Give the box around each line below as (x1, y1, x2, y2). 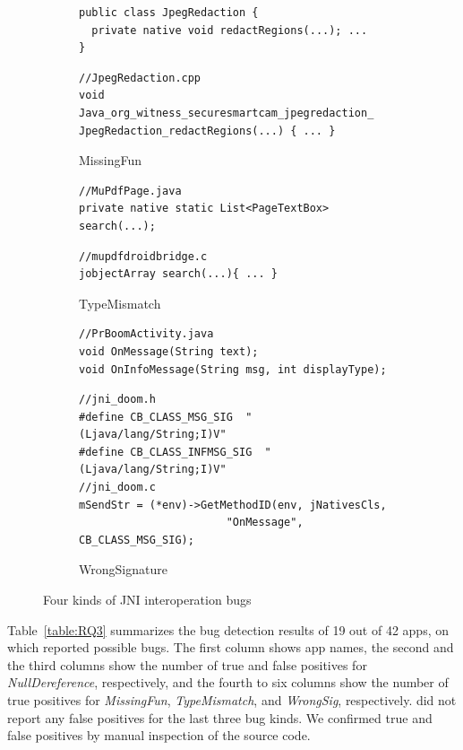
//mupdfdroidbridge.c (79, 249, 208, 263)
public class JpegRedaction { (79, 6, 259, 19)
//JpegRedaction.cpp (79, 71, 201, 84)
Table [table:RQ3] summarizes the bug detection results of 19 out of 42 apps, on (7, 620, 449, 639)
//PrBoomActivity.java (79, 327, 214, 341)
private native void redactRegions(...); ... (91, 23, 368, 37)
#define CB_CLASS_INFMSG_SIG (79, 445, 253, 458)
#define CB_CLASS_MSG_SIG (79, 410, 233, 423)
